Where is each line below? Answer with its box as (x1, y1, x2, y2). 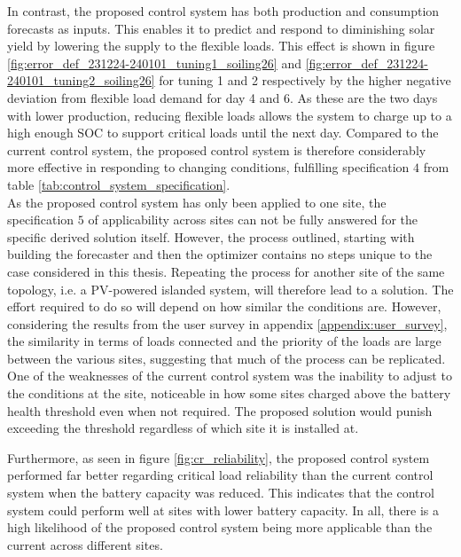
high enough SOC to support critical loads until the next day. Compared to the (7, 123, 439, 142)
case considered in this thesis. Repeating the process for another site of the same (7, 262, 445, 280)
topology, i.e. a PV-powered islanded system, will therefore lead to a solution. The (7, 279, 454, 298)
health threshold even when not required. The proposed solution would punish (7, 401, 433, 420)
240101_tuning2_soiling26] (7, 71, 155, 90)
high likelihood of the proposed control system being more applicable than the (7, 518, 433, 537)
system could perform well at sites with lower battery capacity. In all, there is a (7, 500, 440, 519)
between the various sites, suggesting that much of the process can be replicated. (7, 349, 446, 367)
